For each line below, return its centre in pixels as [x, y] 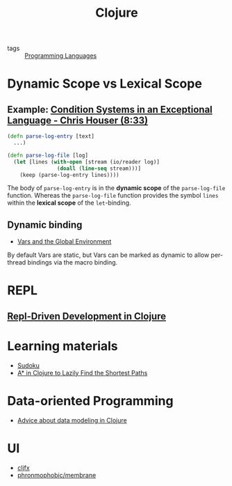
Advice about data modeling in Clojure [72, 420]
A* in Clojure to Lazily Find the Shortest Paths [82, 373]
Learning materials [63, 346]
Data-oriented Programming [90, 401]
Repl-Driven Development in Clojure [87, 316]
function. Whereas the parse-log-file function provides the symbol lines [113, 196]
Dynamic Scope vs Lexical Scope [105, 84]
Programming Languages [61, 56]
